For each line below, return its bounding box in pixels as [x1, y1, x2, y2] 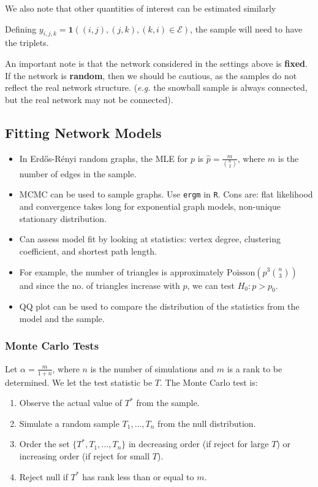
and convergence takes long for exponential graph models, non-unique [19, 200, 281, 213]
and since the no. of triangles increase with [19, 278, 180, 291]
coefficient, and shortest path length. [19, 244, 157, 257]
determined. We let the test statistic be [5, 375, 153, 388]
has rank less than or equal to [82, 470, 194, 483]
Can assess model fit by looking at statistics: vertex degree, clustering [19, 232, 281, 245]
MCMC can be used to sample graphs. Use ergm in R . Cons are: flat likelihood [19, 188, 313, 201]
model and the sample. [19, 312, 105, 324]
